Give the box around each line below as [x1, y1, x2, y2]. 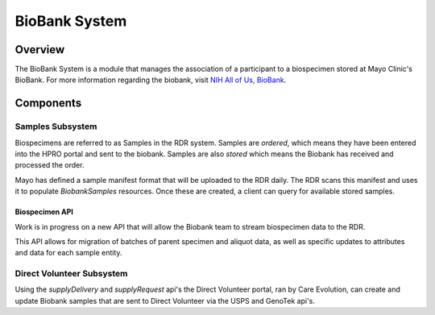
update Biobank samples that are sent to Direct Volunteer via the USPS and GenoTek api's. [14, 296, 316, 305]
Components [14, 97, 82, 110]
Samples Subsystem [14, 121, 97, 132]
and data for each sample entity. [14, 248, 122, 258]
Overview [14, 43, 65, 56]
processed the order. [14, 160, 85, 170]
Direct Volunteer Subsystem [14, 268, 128, 280]
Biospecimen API [14, 207, 74, 217]
